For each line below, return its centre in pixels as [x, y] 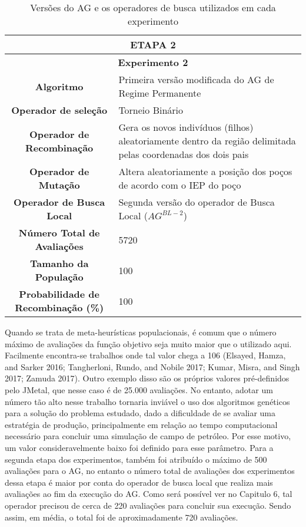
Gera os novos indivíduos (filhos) [186, 127]
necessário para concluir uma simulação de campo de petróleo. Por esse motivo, [148, 436]
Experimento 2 [153, 62]
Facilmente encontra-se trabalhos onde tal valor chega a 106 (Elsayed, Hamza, [145, 355]
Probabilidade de [59, 294]
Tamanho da [59, 263]
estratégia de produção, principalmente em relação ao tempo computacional [141, 424]
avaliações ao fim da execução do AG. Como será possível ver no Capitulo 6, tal [149, 494]
